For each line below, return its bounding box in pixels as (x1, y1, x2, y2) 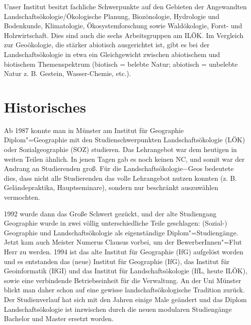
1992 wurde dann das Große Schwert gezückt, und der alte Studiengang (4, 208, 217, 218)
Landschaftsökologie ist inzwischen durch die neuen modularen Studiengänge (4, 304, 232, 314)
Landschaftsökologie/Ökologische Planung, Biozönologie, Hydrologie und (4, 11, 219, 21)
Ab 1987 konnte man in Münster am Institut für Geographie (4, 125, 184, 135)
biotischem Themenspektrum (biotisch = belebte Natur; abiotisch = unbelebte (4, 58, 238, 69)
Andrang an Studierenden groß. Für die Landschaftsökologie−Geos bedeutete (4, 163, 234, 173)
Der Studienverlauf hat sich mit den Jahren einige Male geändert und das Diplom (4, 294, 247, 304)
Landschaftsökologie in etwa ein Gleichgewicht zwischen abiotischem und (4, 49, 220, 59)
